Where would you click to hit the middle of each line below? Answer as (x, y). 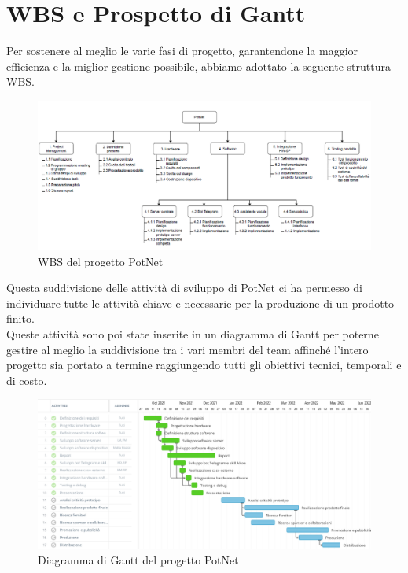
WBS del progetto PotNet (101, 261)
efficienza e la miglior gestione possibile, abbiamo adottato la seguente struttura (198, 66)
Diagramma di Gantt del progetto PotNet (138, 559)
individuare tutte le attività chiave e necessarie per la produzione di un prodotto (200, 303)
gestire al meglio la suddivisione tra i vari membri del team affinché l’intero (187, 349)
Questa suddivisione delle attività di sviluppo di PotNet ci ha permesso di (184, 288)
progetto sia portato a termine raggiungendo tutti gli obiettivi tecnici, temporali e (204, 365)
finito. (20, 318)
